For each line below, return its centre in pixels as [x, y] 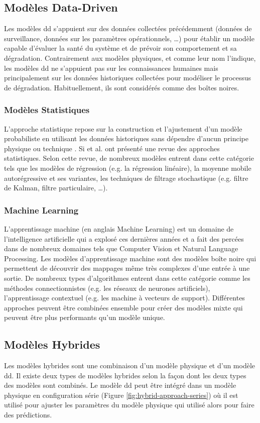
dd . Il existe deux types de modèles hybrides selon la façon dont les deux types [125, 375]
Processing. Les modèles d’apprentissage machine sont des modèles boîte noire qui [130, 258]
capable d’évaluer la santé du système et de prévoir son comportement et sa [120, 48]
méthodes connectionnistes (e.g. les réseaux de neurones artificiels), [107, 288]
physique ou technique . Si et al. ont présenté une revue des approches [112, 148]
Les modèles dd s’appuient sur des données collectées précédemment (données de [128, 28]
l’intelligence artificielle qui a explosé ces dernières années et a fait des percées [124, 238]
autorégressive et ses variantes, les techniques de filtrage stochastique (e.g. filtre [126, 178]
